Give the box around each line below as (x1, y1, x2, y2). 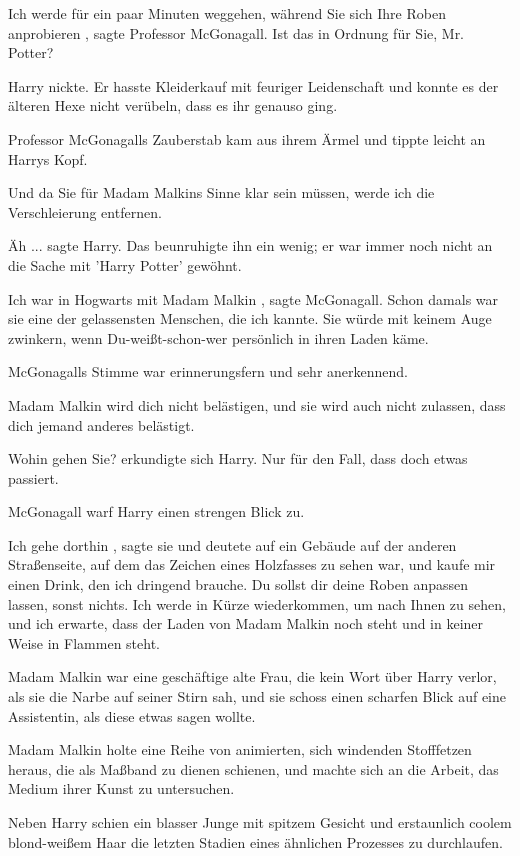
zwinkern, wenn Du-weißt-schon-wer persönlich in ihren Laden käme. (8, 327, 429, 348)
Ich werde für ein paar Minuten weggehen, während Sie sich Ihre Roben (8, 3, 446, 23)
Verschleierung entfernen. (8, 201, 162, 222)
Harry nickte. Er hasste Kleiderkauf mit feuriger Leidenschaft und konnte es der (8, 75, 499, 96)
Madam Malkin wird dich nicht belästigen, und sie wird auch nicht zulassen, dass (8, 394, 506, 415)
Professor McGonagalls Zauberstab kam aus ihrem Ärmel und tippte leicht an (8, 128, 486, 149)
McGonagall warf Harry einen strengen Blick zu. (8, 501, 305, 522)
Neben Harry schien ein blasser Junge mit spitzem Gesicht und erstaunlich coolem (8, 812, 512, 832)
